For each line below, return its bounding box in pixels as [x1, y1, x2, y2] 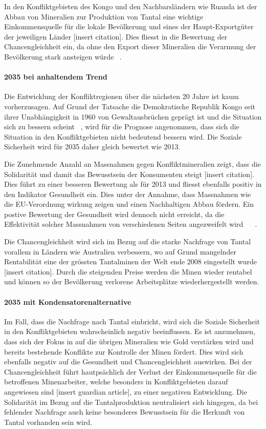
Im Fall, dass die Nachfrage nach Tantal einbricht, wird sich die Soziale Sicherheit [4, 316, 260, 326]
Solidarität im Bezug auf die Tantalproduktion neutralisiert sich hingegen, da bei [4, 396, 258, 407]
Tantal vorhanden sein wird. [4, 416, 93, 427]
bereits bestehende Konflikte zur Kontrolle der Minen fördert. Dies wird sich [4, 346, 243, 357]
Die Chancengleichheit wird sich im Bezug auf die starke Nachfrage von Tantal [4, 236, 251, 247]
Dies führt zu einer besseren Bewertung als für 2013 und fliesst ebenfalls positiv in [4, 179, 262, 189]
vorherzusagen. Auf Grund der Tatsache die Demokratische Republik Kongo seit [4, 101, 255, 111]
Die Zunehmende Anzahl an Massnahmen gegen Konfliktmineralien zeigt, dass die [4, 158, 261, 169]
